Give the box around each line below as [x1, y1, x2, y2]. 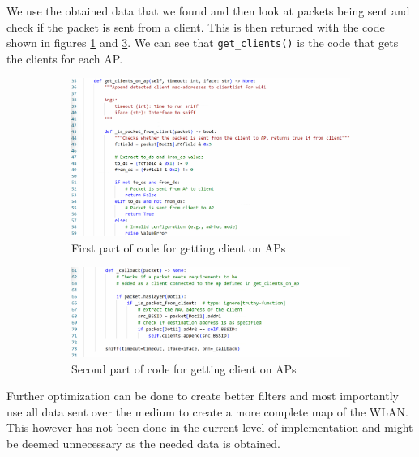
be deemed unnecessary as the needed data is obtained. [6, 434, 280, 451]
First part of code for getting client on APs [71, 239, 286, 256]
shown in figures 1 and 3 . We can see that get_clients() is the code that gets [6, 34, 399, 51]
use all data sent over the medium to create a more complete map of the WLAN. [6, 403, 408, 420]
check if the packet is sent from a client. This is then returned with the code [6, 18, 385, 35]
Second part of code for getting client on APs [71, 360, 297, 377]
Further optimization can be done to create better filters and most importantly [6, 387, 399, 404]
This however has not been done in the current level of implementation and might [6, 419, 413, 436]
